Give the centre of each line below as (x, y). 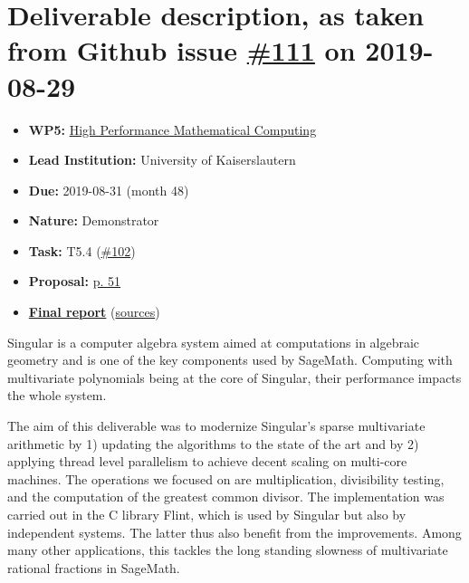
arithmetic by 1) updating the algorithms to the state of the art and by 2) (213, 443)
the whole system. (57, 395)
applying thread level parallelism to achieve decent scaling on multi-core (207, 461)
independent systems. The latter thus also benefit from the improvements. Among (234, 532)
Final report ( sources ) (94, 312)
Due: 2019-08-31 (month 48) (109, 190)
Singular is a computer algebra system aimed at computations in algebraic (214, 342)
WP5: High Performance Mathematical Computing (172, 129)
